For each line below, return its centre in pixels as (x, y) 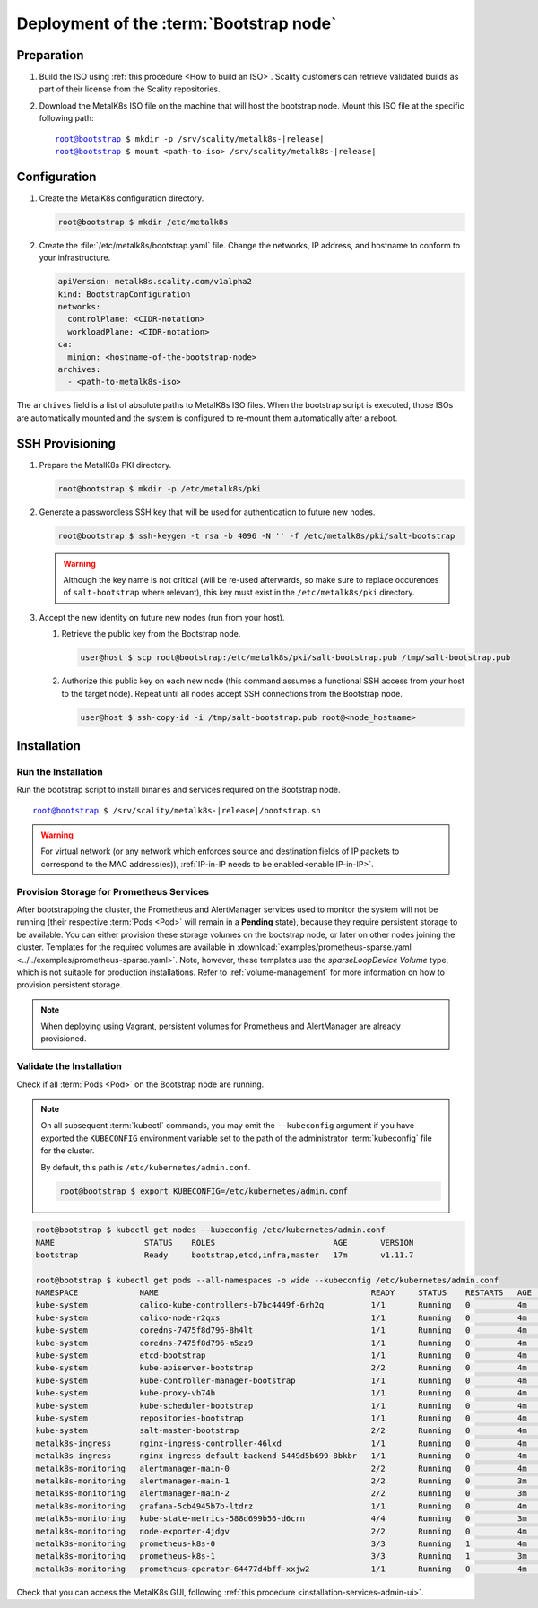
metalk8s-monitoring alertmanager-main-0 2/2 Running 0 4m (282, 1468)
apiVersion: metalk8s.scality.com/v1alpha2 (155, 282)
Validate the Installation (69, 1066)
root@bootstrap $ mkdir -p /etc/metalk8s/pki (160, 488)
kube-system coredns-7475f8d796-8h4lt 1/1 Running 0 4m (282, 1330)
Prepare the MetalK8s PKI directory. (105, 465)
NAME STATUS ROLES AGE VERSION (225, 1243)
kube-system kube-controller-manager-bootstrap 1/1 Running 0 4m (282, 1380)
